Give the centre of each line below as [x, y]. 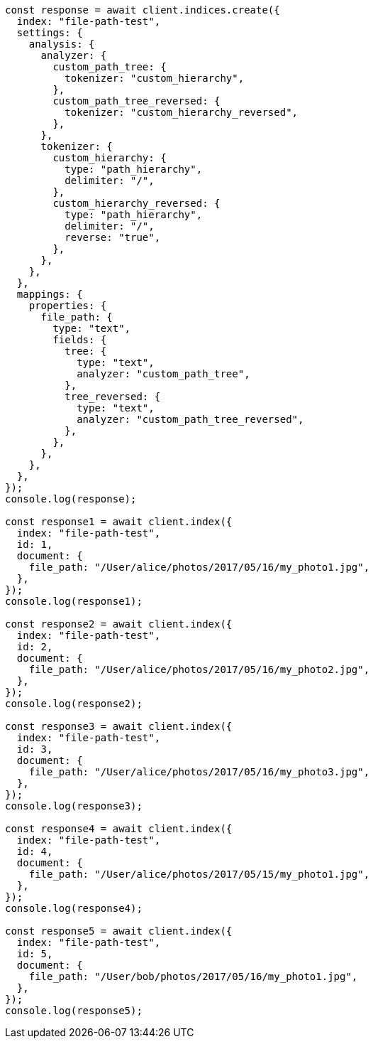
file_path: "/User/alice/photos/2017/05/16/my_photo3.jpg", [199, 772]
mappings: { [50, 294]
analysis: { [62, 44]
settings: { [50, 33]
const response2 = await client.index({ [119, 624]
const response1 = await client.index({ [119, 522]
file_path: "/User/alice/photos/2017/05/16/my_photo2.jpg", [199, 669]
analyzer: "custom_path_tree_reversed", [190, 419]
